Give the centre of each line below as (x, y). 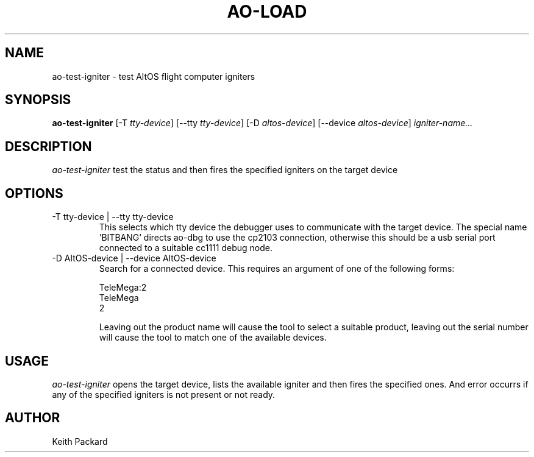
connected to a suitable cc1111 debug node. (186, 248)
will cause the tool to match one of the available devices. (213, 338)
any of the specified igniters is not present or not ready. (164, 394)
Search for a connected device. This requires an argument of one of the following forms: (277, 269)
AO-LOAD (267, 12)
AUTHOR (33, 418)
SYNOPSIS (38, 100)
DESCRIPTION (48, 146)
